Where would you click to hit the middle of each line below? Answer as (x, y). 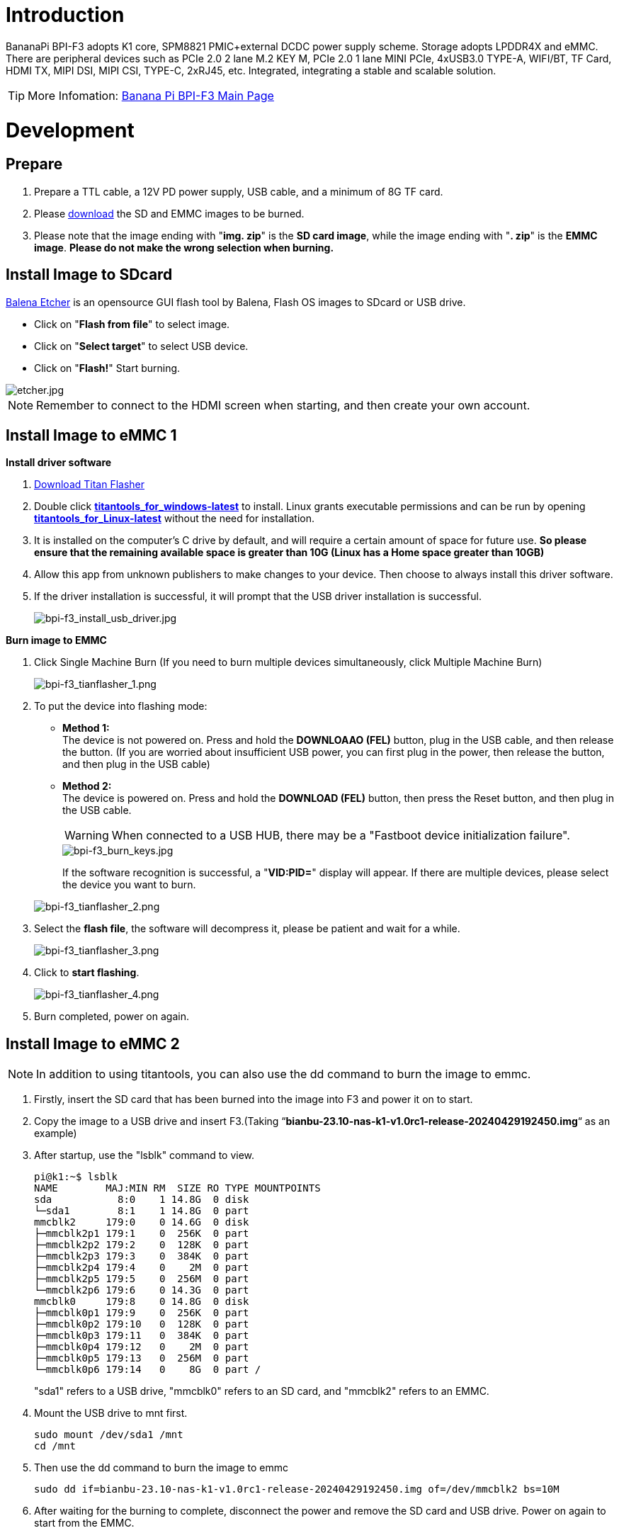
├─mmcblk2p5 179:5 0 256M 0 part (142, 1279)
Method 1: (86, 728)
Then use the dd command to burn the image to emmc (161, 1468)
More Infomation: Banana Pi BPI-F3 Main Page (151, 95)
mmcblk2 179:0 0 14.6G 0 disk (142, 1222)
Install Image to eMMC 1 (91, 435)
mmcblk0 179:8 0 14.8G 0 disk (142, 1302)
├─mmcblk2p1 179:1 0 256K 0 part (142, 1234)
